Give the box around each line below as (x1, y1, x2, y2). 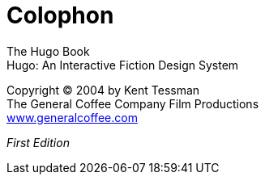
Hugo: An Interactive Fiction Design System (6, 57, 239, 72)
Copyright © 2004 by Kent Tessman (6, 82, 200, 97)
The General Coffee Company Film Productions (6, 96, 259, 111)
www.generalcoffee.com (6, 110, 138, 124)
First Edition (6, 135, 70, 149)
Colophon (6, 2, 114, 29)
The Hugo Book (6, 44, 90, 58)
